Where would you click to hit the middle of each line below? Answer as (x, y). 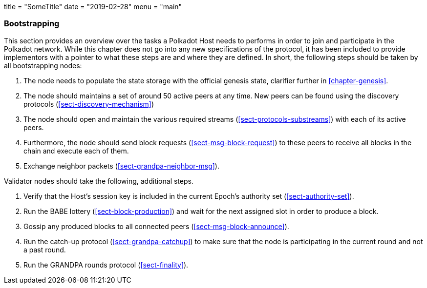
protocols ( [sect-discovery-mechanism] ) (89, 104)
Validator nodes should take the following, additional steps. (99, 181)
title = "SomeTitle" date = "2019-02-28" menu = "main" (93, 7)
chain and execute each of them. (76, 151)
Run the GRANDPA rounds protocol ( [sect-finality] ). (106, 265)
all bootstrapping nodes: (43, 65)
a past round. (45, 250)
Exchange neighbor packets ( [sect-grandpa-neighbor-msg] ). (121, 166)
